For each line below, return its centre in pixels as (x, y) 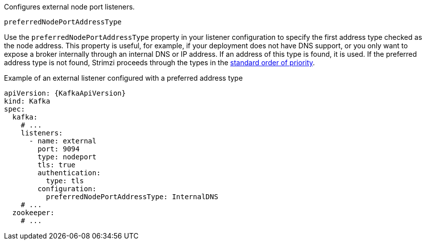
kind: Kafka (27, 101)
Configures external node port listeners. (70, 7)
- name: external (63, 141)
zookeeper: (33, 213)
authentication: (69, 173)
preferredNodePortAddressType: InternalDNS (132, 197)
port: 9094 (59, 149)
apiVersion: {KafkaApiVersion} (65, 93)
